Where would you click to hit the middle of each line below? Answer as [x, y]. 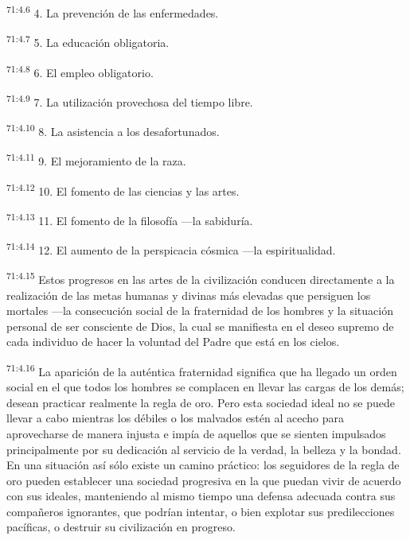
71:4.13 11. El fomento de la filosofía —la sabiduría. [130, 219]
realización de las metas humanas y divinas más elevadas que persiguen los [189, 295]
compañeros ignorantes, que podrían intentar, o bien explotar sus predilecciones [201, 511]
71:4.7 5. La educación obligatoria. [88, 41]
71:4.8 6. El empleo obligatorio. [80, 71]
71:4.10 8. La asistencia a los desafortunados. [113, 130]
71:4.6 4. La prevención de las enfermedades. [113, 12]
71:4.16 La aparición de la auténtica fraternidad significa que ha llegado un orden [202, 370]
